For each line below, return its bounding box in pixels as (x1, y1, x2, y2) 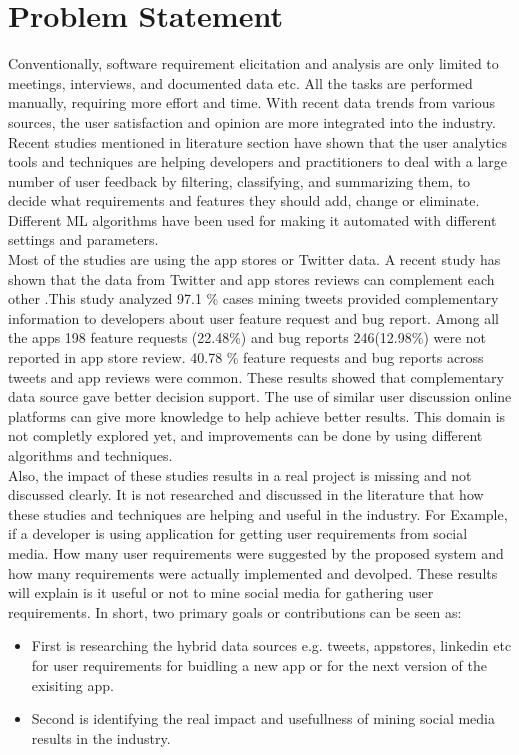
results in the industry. (31, 727, 171, 748)
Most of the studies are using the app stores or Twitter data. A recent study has (8, 249, 501, 270)
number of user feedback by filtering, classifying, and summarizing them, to (8, 170, 471, 191)
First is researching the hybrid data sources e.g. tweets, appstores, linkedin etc (31, 635, 512, 656)
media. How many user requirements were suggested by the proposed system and (8, 542, 504, 563)
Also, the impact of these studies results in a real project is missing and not (8, 464, 472, 485)
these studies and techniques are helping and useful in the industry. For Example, (8, 503, 508, 524)
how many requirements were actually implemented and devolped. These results (8, 562, 498, 583)
